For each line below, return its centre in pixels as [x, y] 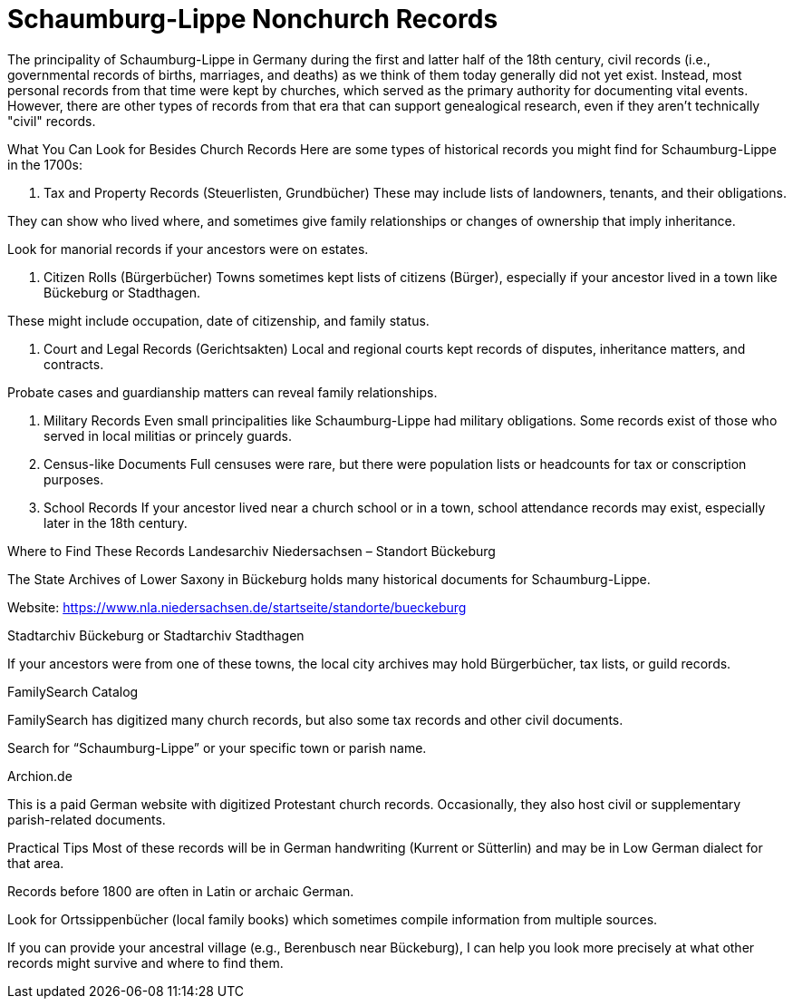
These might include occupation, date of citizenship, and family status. [218, 320]
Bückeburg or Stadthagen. [122, 292]
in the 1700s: [45, 164]
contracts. [74, 364]
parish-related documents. [87, 819]
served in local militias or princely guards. [168, 435]
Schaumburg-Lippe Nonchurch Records [253, 19]
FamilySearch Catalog [73, 691]
